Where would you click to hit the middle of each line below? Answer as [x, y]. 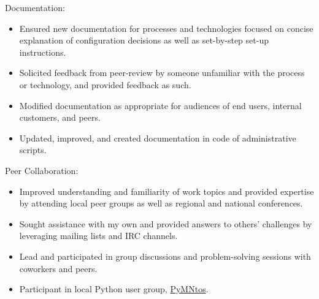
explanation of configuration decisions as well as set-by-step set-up [144, 40]
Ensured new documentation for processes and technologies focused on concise [166, 28]
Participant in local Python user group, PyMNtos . [114, 289]
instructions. [43, 52]
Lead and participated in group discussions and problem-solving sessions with [165, 256]
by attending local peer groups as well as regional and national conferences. [161, 203]
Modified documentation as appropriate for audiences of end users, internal [160, 105]
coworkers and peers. [58, 268]
